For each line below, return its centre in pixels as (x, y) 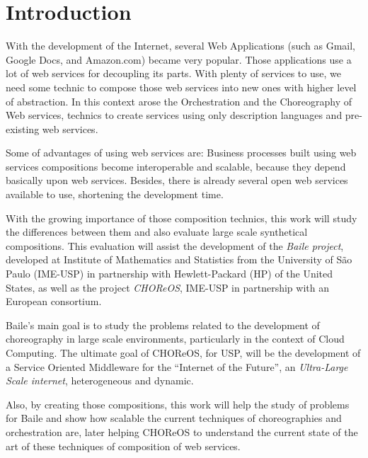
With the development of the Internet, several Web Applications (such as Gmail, (180, 46)
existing (23, 128)
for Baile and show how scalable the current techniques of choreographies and (174, 418)
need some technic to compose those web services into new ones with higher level (181, 87)
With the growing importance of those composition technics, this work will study (182, 218)
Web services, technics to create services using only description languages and (174, 115)
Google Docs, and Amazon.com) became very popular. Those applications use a (179, 59)
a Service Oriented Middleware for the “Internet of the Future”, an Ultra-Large (177, 366)
